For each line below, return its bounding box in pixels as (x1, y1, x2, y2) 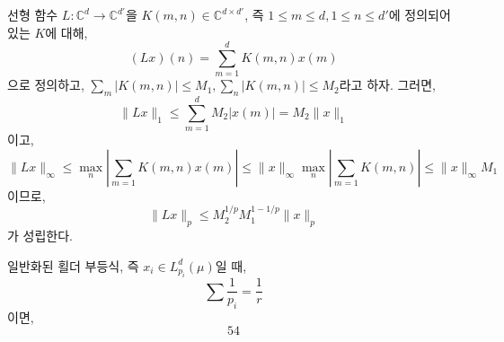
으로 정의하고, (7, 75, 84, 94)
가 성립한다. (7, 226, 73, 245)
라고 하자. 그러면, (339, 75, 437, 94)
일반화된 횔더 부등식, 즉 (7, 256, 139, 275)
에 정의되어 (388, 5, 451, 23)
